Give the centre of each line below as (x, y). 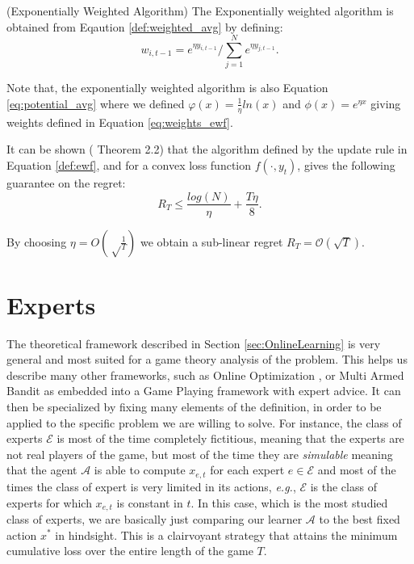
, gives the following (346, 164)
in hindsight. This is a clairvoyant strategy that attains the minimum (226, 535)
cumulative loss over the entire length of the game (130, 551)
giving (386, 103)
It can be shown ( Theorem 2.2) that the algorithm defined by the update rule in (207, 149)
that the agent (42, 470)
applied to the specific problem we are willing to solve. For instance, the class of (204, 422)
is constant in (150, 502)
